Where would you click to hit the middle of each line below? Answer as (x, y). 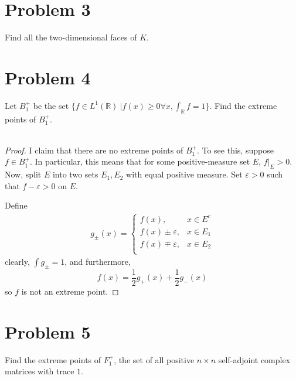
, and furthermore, (98, 262)
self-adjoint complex (254, 359)
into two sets (75, 174)
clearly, (17, 262)
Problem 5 (48, 331)
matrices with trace (40, 371)
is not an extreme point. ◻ (70, 291)
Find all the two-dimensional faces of (71, 37)
